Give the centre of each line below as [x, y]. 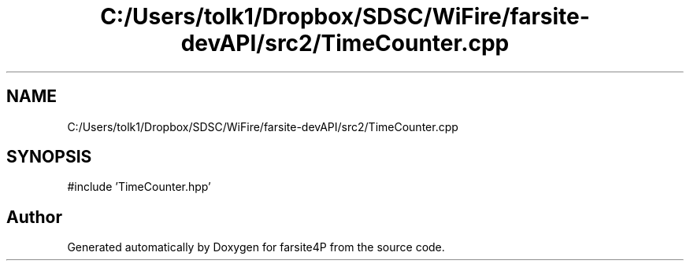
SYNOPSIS [49, 157]
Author [34, 217]
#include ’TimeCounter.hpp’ [139, 187]
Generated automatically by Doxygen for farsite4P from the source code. [256, 247]
